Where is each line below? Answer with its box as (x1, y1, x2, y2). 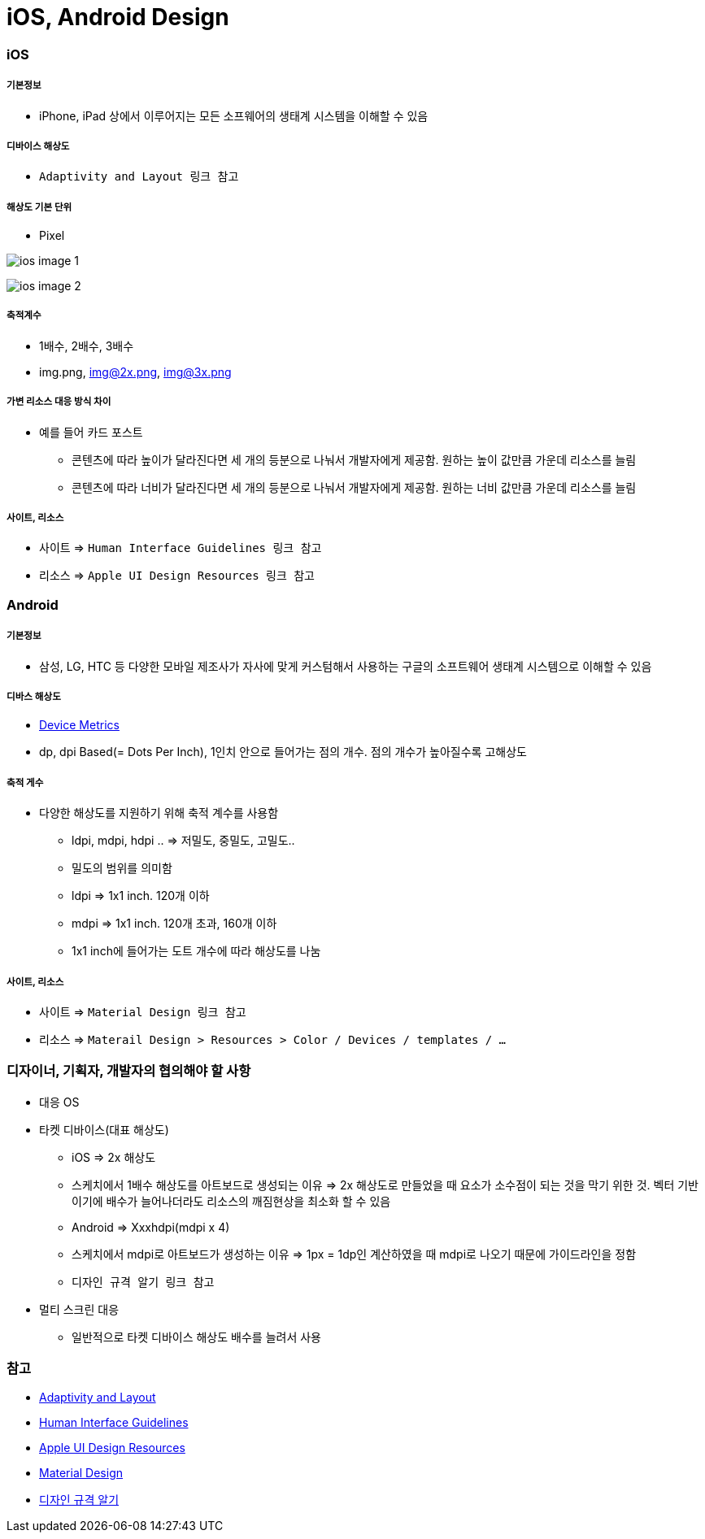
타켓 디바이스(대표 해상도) (39, 1122, 169, 1137)
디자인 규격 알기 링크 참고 (72, 1275, 215, 1289)
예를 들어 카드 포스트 (39, 424, 143, 439)
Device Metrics (39, 718, 120, 733)
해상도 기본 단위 (7, 201, 72, 213)
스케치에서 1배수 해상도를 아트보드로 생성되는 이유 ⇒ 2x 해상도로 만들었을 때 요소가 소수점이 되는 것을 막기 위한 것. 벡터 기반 (72, 1177, 698, 1192)
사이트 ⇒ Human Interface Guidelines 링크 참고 (39, 541, 322, 555)
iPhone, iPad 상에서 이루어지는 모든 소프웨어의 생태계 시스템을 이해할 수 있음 (39, 108, 429, 123)
